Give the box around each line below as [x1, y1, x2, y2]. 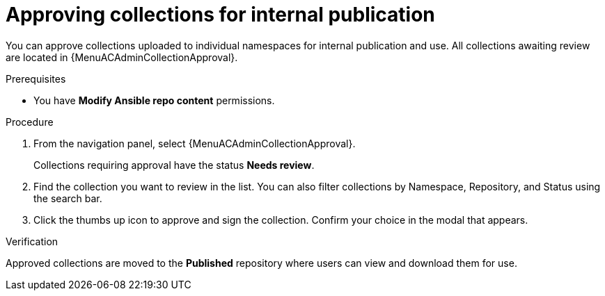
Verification [6, 235, 58, 247]
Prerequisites [6, 72, 66, 85]
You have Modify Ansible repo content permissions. [33, 94, 275, 106]
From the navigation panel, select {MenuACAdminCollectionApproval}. [33, 137, 356, 149]
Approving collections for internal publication [6, 3, 435, 26]
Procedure [6, 115, 54, 128]
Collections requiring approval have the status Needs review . [33, 158, 315, 171]
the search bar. [33, 192, 102, 204]
